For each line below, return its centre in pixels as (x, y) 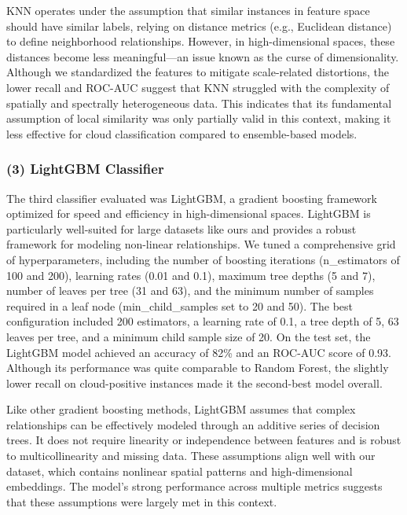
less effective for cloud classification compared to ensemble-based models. (182, 133)
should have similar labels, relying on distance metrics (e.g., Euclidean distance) (199, 26)
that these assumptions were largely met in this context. (142, 501)
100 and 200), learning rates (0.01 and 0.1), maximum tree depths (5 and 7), (191, 275)
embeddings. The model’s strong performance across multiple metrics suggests (194, 486)
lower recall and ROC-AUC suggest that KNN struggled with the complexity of (198, 87)
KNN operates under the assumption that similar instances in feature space (188, 10)
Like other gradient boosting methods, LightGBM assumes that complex (181, 409)
